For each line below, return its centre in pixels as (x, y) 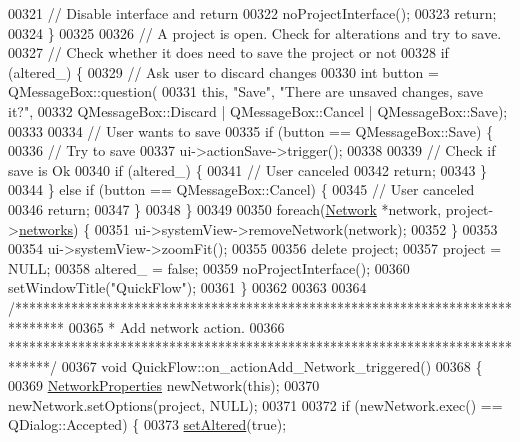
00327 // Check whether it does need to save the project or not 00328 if (228, 52)
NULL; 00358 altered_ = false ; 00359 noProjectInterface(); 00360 (209, 267)
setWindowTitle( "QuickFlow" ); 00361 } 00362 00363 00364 (187, 287)
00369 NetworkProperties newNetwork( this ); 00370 (164, 385)
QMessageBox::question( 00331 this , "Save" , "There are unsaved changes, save (246, 91)
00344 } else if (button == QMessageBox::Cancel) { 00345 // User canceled (241, 189)
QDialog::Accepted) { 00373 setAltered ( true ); (147, 424)
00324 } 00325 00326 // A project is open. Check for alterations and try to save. (255, 32)
